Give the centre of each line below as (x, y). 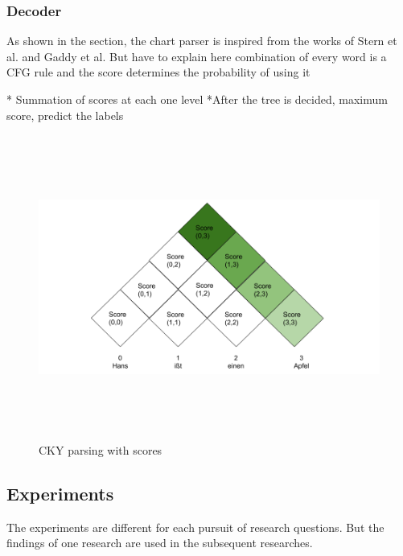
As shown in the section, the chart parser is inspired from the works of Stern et (202, 41)
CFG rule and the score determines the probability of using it (158, 72)
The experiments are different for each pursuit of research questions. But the (195, 527)
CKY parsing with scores (101, 449)
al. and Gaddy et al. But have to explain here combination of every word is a (197, 56)
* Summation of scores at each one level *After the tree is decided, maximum (197, 99)
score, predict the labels (65, 115)
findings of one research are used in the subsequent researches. (160, 543)
